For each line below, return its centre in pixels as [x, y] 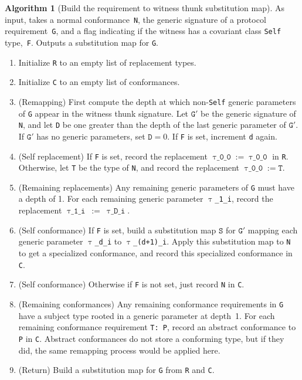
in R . [280, 156]
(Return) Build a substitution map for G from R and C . [116, 370]
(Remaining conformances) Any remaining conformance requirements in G [151, 303]
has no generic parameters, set [91, 136]
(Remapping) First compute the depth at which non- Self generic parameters [157, 101]
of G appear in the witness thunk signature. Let [104, 113]
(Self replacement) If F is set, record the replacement [113, 156]
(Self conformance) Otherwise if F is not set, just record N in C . [131, 284]
